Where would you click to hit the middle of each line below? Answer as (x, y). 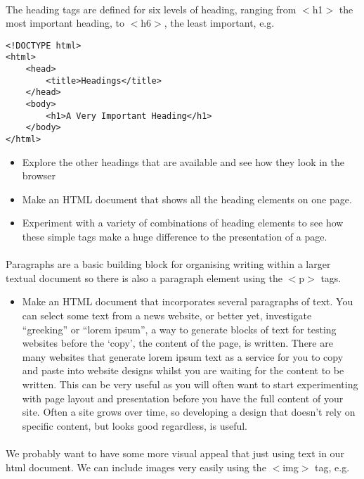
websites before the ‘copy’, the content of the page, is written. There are (177, 343)
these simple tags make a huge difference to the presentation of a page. (175, 237)
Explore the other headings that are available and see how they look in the (183, 161)
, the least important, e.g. (219, 23)
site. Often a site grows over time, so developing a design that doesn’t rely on (189, 412)
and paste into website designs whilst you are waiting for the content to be (183, 370)
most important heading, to (65, 23)
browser (39, 175)
